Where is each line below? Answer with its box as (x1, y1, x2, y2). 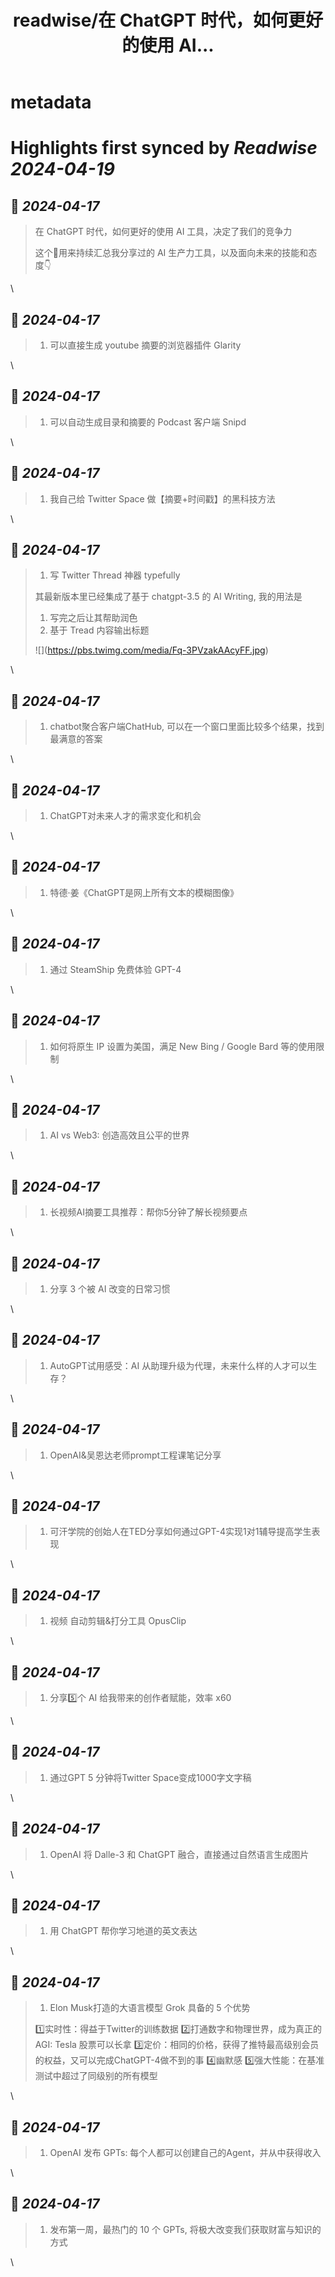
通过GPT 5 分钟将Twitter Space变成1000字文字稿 (49, 1771, 252, 1783)
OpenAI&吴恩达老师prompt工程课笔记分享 (49, 1449, 222, 1461)
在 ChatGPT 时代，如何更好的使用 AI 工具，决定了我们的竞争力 (34, 226, 293, 238)
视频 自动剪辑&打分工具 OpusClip (49, 1615, 187, 1627)
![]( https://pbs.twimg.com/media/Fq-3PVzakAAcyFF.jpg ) (34, 644, 269, 656)
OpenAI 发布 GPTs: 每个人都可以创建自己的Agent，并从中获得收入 (49, 2147, 322, 2159)
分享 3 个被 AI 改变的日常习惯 (49, 1282, 171, 1295)
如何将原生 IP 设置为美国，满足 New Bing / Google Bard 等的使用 (49, 1040, 317, 1052)
